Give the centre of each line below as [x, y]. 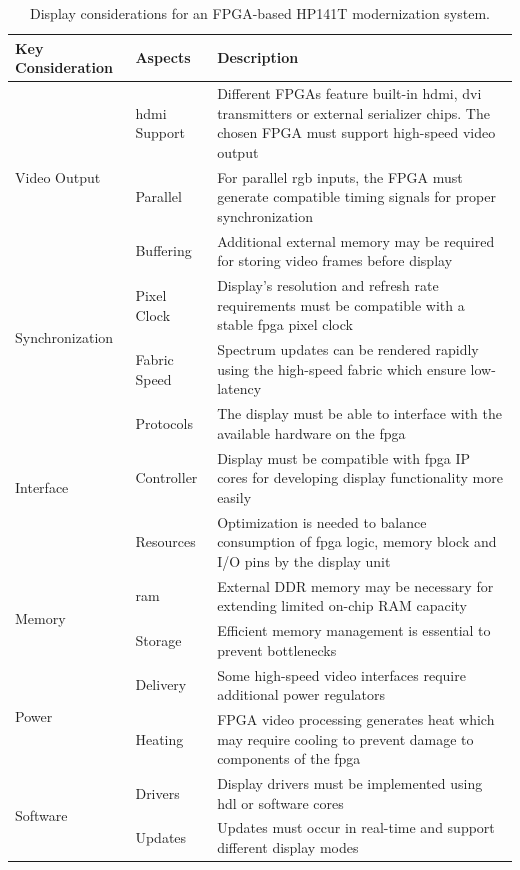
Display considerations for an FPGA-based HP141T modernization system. [260, 13]
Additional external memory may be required [356, 240]
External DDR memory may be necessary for [355, 585]
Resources [165, 541]
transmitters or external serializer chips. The [353, 112]
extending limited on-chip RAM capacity [342, 605]
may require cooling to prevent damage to [345, 738]
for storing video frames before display [335, 260]
